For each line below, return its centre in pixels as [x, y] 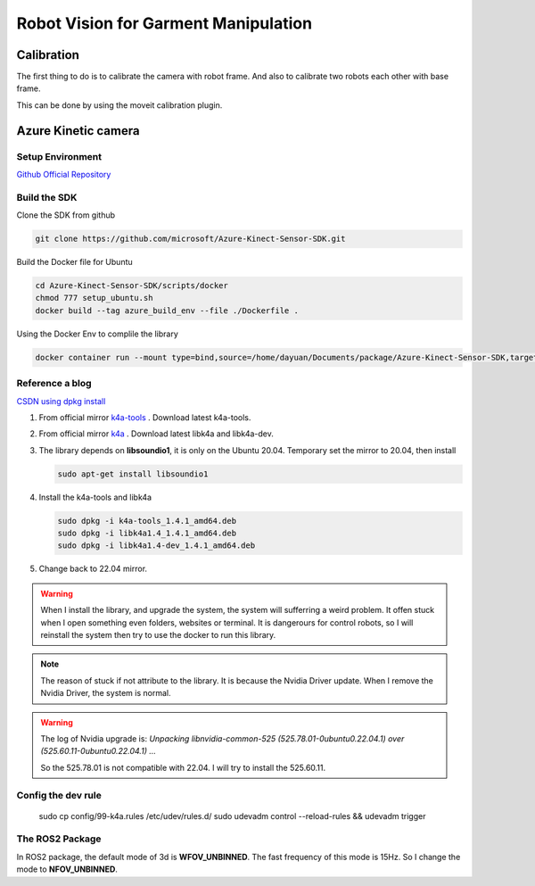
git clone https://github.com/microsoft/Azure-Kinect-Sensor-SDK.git [190, 239]
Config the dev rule [59, 795]
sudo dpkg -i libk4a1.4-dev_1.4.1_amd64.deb [156, 546]
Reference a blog [54, 384]
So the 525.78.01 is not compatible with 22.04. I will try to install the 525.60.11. [183, 767]
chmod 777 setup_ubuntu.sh [94, 298]
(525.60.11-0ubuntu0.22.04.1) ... [98, 751]
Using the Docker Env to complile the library [97, 334]
